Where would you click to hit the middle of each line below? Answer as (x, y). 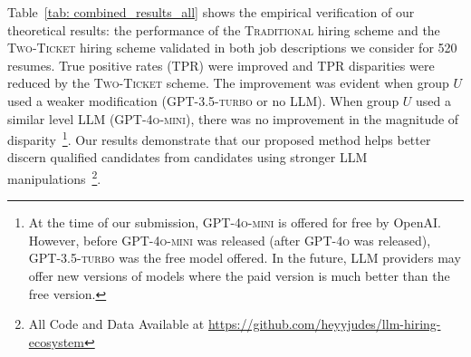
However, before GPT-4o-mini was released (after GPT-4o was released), (230, 240)
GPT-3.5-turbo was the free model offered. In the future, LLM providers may (245, 258)
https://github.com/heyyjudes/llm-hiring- (324, 324)
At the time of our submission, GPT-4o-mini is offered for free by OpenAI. (235, 222)
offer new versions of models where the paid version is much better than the (239, 276)
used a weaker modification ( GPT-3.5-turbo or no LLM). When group (203, 100)
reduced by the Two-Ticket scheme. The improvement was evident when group (228, 83)
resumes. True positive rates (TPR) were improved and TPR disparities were (221, 65)
